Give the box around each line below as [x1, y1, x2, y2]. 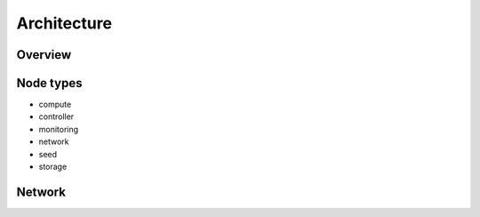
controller [38, 111, 75, 122]
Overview [16, 47, 72, 62]
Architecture [16, 13, 113, 33]
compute [38, 99, 72, 110]
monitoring [38, 124, 79, 134]
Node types [16, 76, 83, 91]
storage [38, 161, 68, 173]
